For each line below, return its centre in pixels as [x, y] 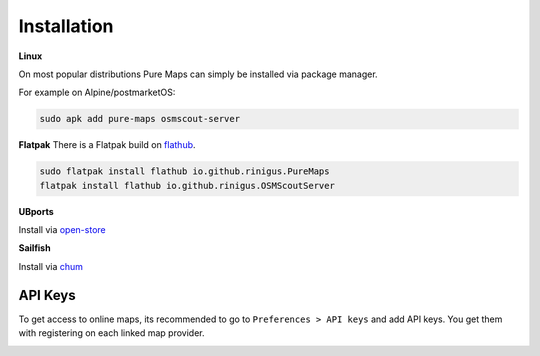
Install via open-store [62, 230]
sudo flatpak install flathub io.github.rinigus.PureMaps [184, 171]
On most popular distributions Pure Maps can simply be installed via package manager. [198, 74]
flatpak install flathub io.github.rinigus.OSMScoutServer [187, 185]
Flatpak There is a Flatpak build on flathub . [107, 145]
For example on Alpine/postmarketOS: [97, 92]
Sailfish [34, 248]
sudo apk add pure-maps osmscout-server [139, 119]
